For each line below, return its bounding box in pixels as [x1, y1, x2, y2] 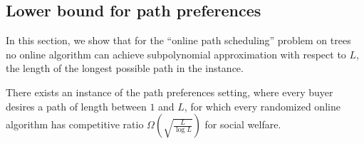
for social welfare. [204, 117, 281, 132]
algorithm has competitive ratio [6, 117, 144, 132]
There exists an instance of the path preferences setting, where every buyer [6, 84, 333, 99]
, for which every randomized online [184, 98, 340, 113]
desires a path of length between [6, 98, 147, 113]
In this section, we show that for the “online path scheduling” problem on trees [6, 33, 351, 48]
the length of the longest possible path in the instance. [6, 61, 244, 76]
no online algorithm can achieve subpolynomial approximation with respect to [6, 46, 346, 61]
